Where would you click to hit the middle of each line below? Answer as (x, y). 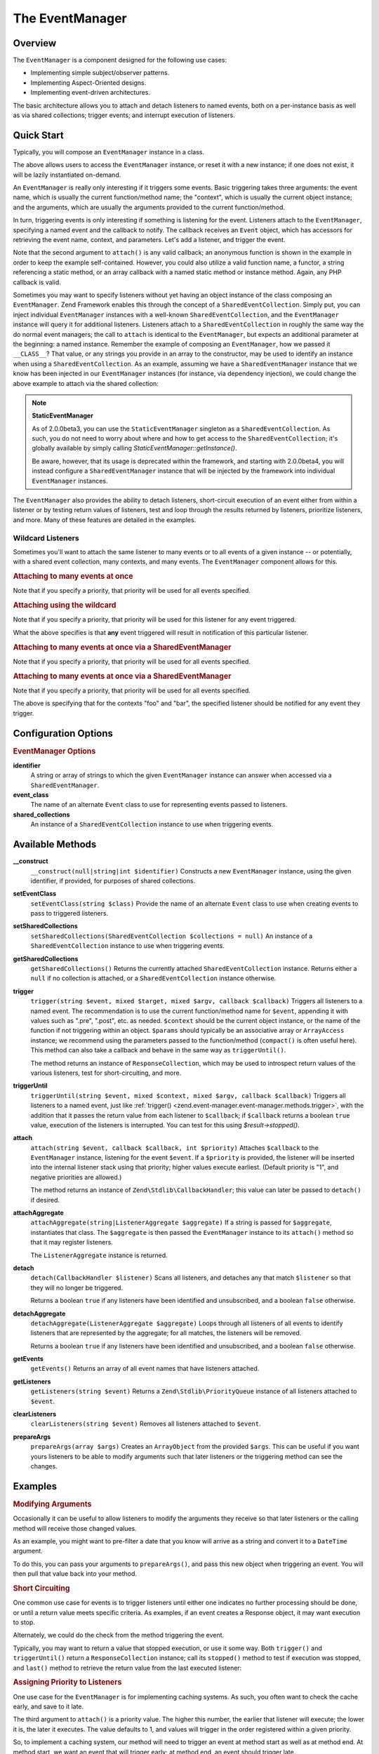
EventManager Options (54, 751)
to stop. (24, 1622)
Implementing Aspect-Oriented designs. (88, 82)
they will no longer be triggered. (77, 1287)
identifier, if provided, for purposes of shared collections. (113, 881)
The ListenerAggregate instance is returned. (99, 1255)
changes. (44, 1466)
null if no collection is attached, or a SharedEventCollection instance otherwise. (153, 978)
